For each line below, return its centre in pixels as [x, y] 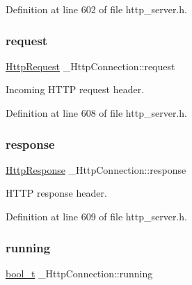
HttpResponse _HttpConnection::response [96, 169]
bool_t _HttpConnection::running [79, 273]
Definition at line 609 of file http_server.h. [96, 216]
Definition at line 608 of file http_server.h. [96, 113]
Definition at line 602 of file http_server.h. [96, 9]
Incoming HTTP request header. [75, 89]
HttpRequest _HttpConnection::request [90, 66]
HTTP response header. [56, 193]
